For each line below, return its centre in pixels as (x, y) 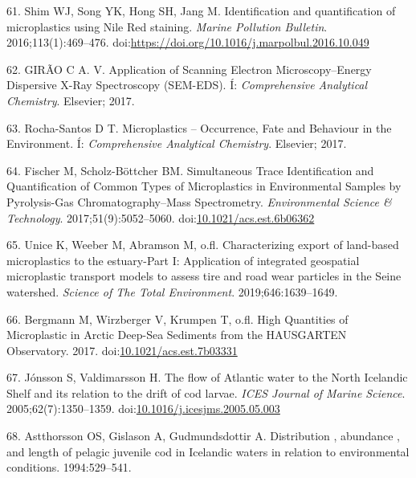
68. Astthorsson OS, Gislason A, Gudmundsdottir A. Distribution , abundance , (203, 436)
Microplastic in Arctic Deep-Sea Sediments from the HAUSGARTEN (177, 335)
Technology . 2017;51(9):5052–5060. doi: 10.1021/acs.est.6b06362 (161, 217)
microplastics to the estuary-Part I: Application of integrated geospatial (183, 260)
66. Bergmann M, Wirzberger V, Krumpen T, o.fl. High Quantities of (177, 319)
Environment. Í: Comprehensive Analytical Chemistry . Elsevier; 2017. (177, 143)
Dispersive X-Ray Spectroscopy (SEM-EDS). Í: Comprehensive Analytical (187, 85)
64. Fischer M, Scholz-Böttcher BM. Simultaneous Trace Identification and (190, 170)
